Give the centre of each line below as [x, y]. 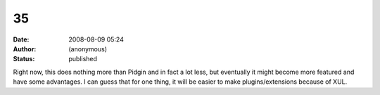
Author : [25, 49]
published [83, 59]
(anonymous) [88, 49]
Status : [24, 59]
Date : [21, 39]
